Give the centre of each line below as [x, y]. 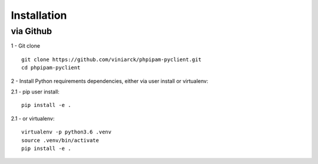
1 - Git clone [26, 46]
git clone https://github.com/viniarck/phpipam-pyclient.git [111, 59]
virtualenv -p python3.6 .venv [67, 132]
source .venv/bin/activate [60, 140]
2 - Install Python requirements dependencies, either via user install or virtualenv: [110, 81]
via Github [32, 31]
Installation [39, 15]
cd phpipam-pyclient [51, 68]
